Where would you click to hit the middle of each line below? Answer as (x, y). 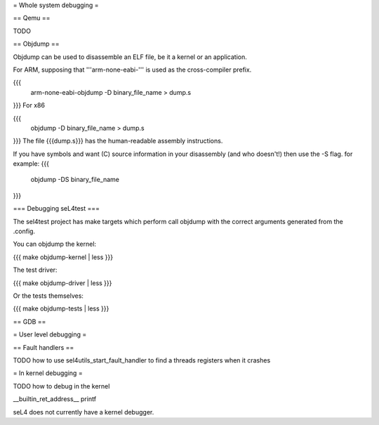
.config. (24, 231)
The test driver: (35, 270)
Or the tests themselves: (48, 296)
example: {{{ (31, 164)
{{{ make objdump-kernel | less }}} (63, 257)
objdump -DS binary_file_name (75, 180)
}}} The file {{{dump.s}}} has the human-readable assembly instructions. (118, 141)
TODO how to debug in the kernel (61, 386)
